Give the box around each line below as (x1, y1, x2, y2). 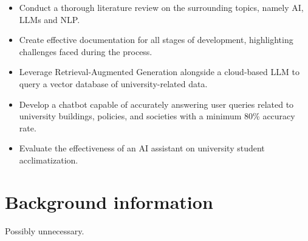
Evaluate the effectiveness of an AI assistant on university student (19, 142, 265, 154)
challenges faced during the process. (19, 45, 152, 58)
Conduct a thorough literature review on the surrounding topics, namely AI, (19, 1, 304, 13)
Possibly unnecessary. (5, 224, 84, 237)
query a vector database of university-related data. (19, 77, 208, 90)
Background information (5, 189, 213, 214)
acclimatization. (19, 153, 78, 166)
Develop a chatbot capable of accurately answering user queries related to (19, 97, 294, 110)
